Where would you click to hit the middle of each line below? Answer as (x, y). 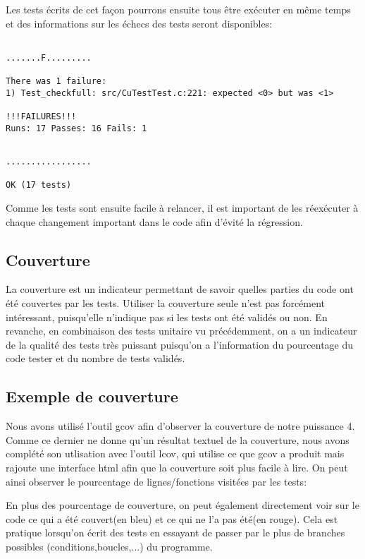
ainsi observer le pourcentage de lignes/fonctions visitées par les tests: (156, 481)
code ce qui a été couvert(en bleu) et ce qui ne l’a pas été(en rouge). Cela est (172, 518)
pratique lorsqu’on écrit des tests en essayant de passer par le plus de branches (175, 533)
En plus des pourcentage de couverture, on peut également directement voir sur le (182, 505)
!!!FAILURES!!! (41, 117)
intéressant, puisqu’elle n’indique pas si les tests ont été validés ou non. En (167, 317)
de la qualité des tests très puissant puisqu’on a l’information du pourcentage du (180, 344)
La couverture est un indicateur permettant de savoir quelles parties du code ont (180, 289)
